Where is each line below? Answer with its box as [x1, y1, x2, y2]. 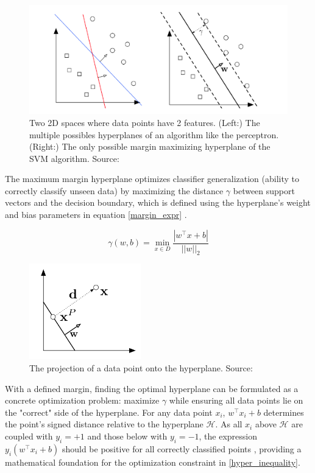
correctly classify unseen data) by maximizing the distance [5, 184, 224, 197]
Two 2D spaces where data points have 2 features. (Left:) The [29, 116, 260, 128]
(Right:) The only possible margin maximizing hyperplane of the [29, 140, 271, 153]
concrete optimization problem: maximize [5, 394, 160, 407]
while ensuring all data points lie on [169, 394, 303, 407]
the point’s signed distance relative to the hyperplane [5, 418, 204, 430]
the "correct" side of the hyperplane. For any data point [5, 405, 213, 418]
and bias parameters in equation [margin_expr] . [5, 208, 187, 221]
